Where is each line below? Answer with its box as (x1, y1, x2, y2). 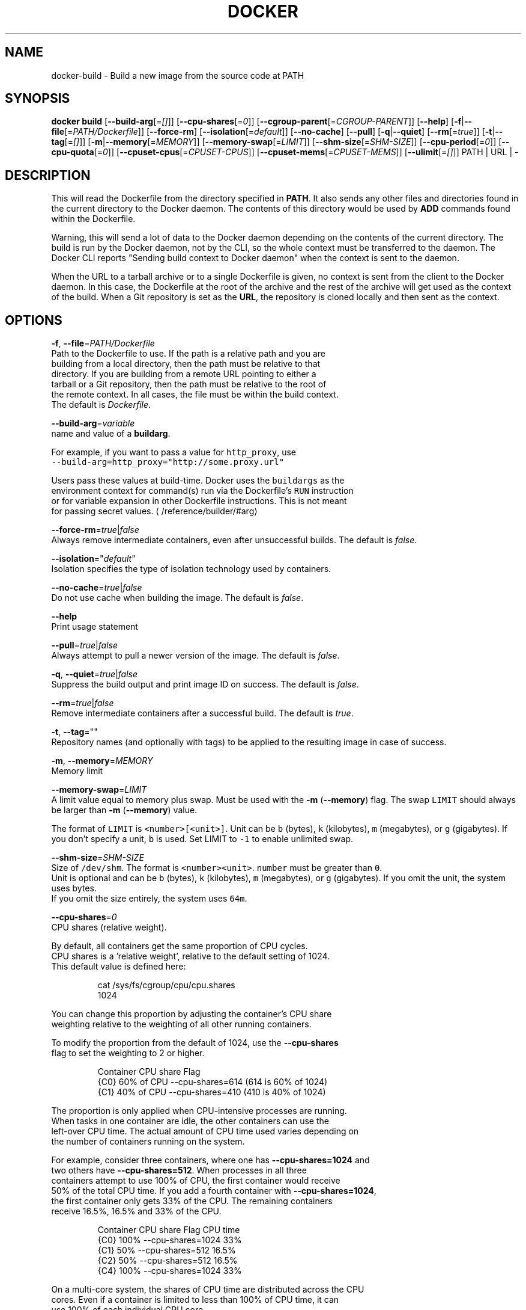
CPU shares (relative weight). (51, 922, 167, 933)
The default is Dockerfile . (51, 399, 151, 410)
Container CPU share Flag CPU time (97, 1225, 240, 1235)
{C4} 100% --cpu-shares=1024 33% (97, 1265, 242, 1276)
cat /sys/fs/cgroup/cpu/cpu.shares (97, 980, 235, 991)
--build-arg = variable (51, 418, 135, 429)
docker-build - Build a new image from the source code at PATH (51, 70, 304, 81)
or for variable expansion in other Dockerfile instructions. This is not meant (51, 496, 347, 506)
